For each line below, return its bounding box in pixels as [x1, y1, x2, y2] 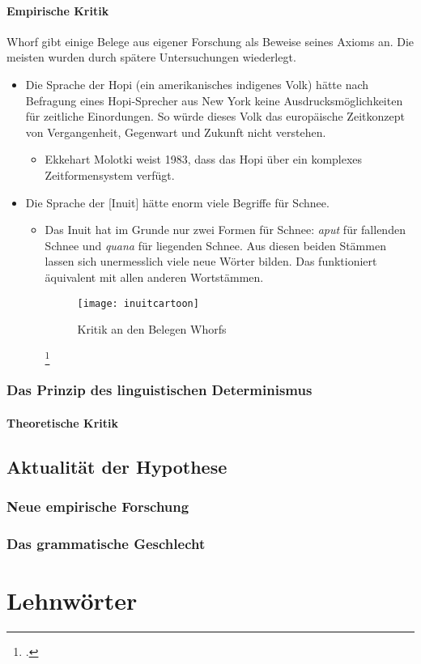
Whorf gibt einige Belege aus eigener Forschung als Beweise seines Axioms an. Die [6, 32, 415, 49]
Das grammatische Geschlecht [6, 533, 206, 553]
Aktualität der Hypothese [6, 453, 228, 479]
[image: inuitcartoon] [77, 297, 199, 309]
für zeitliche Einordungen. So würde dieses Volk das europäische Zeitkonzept [25, 108, 405, 125]
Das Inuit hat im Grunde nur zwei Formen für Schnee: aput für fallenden [45, 221, 406, 238]
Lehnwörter [6, 583, 138, 616]
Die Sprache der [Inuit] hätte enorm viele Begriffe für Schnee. [25, 194, 330, 211]
